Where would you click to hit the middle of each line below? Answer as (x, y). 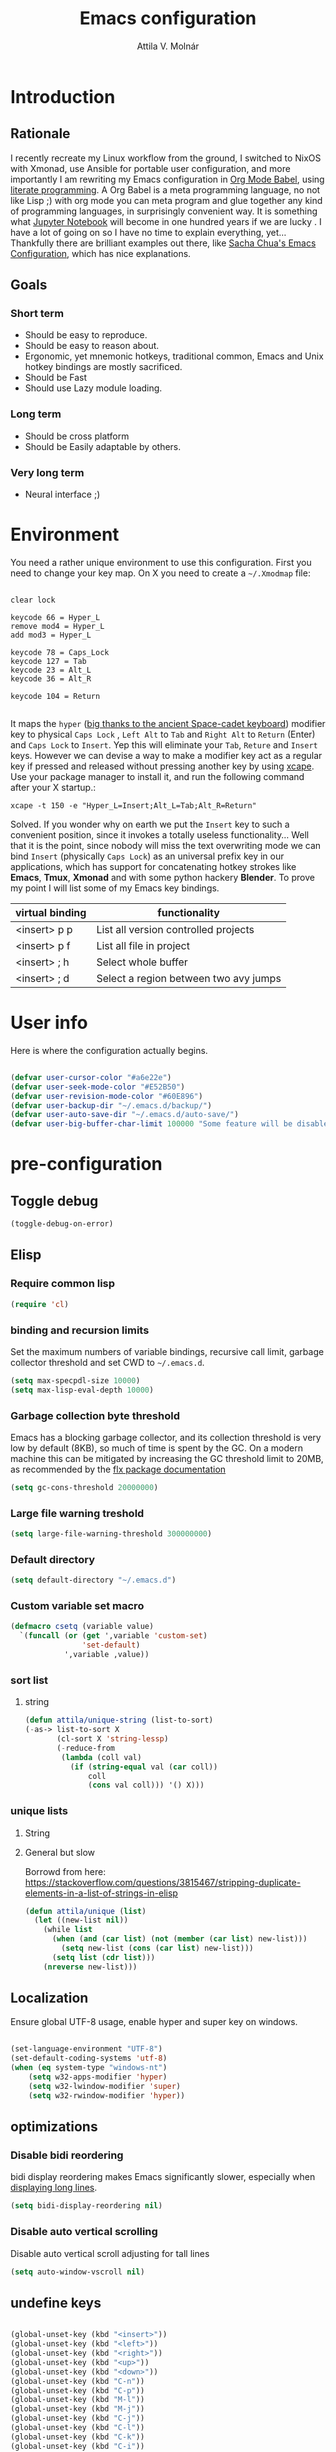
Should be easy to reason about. (92, 346)
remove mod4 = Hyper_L (57, 626)
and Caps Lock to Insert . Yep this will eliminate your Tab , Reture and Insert (164, 744)
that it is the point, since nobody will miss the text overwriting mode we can (166, 845)
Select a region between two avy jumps (189, 978)
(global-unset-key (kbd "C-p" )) (77, 2390)
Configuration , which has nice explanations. (101, 253)
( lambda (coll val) (101, 1757)
